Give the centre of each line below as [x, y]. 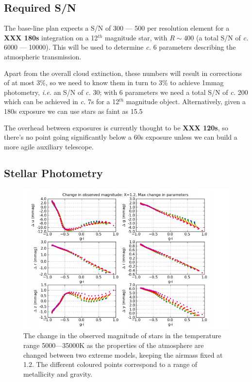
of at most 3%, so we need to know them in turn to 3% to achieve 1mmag [114, 82]
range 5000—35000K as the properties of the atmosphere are [114, 345]
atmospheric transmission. [43, 56]
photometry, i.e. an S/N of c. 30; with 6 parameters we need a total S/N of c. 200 [126, 92]
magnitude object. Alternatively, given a [186, 101]
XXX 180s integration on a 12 [51, 37]
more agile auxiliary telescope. [49, 146]
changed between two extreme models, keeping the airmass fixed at [123, 355]
